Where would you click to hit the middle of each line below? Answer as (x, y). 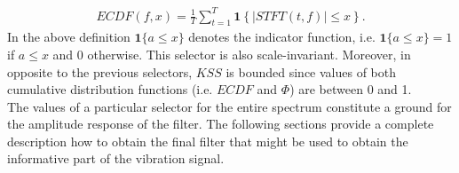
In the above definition (69, 37)
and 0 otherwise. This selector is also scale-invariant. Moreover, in (232, 54)
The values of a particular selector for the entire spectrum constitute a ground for (229, 106)
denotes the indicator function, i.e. (282, 37)
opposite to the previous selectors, (100, 71)
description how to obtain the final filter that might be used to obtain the (208, 141)
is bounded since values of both (311, 71)
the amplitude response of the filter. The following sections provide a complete (221, 124)
